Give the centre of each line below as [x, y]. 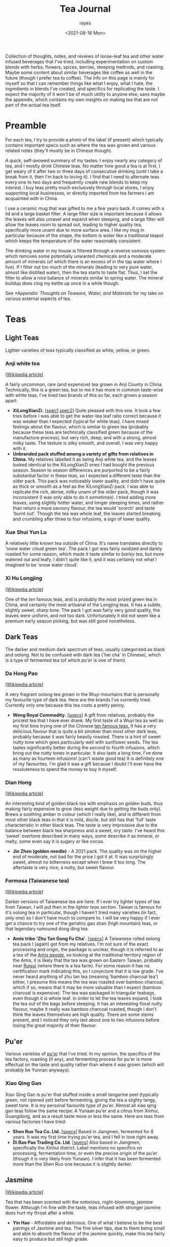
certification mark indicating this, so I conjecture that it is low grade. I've [88, 971]
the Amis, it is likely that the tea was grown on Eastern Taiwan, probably [88, 960]
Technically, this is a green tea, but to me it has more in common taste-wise [84, 390]
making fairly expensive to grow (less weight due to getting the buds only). [83, 809]
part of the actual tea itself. [33, 105]
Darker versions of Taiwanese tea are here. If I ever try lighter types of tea [82, 902]
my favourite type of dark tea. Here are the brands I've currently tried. [78, 700]
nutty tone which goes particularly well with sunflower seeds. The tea [85, 742]
